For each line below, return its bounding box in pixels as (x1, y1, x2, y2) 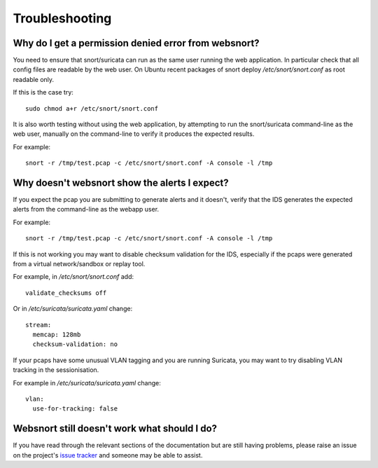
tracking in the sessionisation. (13, 366, 99, 374)
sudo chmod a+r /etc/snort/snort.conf (25, 104, 159, 112)
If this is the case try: (13, 88, 73, 97)
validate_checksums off (25, 289, 107, 297)
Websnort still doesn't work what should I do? (13, 422, 217, 434)
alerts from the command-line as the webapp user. (13, 205, 160, 214)
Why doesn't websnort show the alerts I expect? (13, 177, 229, 188)
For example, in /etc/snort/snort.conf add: (13, 273, 134, 281)
